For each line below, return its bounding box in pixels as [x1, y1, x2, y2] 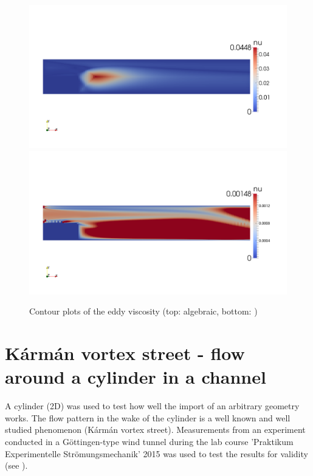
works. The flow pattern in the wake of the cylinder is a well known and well [5, 411, 291, 424]
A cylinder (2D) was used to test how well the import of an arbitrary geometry [5, 399, 300, 412]
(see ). [5, 459, 28, 472]
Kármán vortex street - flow [5, 341, 245, 365]
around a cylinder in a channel [5, 364, 266, 389]
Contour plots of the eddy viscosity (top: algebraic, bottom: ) [29, 305, 258, 318]
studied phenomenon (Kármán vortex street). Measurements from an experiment [5, 423, 306, 436]
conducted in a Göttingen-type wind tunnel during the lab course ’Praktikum [5, 435, 294, 447]
